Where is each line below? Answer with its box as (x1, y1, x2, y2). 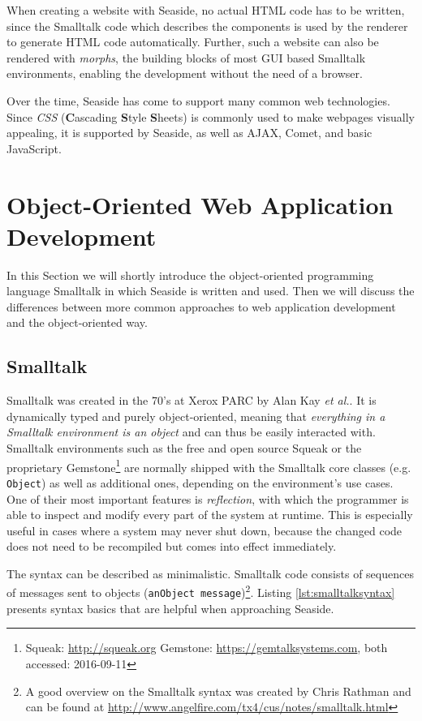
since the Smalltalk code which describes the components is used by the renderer (6, 17, 408, 34)
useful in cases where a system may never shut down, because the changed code (6, 521, 403, 539)
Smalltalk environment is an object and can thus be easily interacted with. (6, 423, 376, 440)
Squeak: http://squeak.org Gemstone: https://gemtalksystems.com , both (25, 639, 388, 656)
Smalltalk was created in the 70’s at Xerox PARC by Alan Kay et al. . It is (6, 392, 377, 409)
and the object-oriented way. (6, 314, 148, 331)
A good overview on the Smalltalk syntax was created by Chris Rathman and (25, 682, 411, 699)
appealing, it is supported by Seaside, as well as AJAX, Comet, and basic (6, 124, 372, 141)
